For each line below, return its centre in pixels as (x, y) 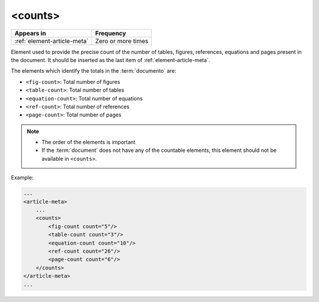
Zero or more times (122, 41)
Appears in (30, 33)
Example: (22, 178)
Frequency (111, 33)
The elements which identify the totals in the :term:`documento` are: (94, 71)
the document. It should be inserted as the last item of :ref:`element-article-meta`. (110, 60)
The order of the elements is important (89, 142)
